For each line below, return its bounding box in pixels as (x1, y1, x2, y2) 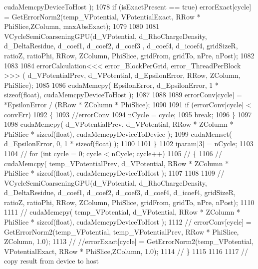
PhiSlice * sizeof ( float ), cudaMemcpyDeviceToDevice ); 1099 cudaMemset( (4, 128, 232, 139)
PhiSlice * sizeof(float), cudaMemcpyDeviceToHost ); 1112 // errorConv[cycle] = (4, 217, 252, 227)
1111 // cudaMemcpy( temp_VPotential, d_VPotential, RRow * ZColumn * (4, 207, 240, 217)
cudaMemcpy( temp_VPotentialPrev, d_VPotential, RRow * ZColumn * (4, 158, 229, 168)
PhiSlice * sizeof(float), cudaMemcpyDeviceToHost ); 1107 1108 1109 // (4, 168, 225, 178)
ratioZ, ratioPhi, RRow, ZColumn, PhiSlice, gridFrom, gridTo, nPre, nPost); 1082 (4, 50, 255, 60)
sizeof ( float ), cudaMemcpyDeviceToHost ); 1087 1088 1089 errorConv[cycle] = (4, 89, 242, 100)
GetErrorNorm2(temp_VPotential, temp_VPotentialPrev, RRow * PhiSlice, (4, 226, 239, 237)
